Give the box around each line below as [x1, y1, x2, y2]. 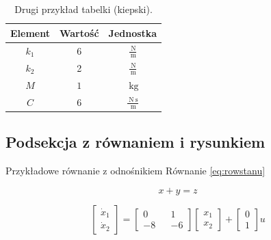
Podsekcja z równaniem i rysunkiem [5, 131, 266, 152]
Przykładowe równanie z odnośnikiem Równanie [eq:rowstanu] [5, 163, 266, 177]
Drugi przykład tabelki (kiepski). [14, 2, 153, 16]
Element [10, 25, 50, 40]
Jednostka [108, 25, 157, 40]
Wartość [59, 25, 99, 40]
